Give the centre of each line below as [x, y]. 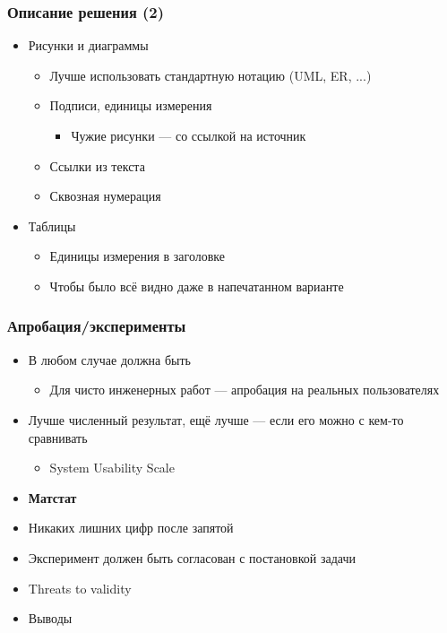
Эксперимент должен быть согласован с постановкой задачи [192, 557]
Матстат [52, 497]
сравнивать [58, 437]
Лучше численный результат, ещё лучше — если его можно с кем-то [216, 419]
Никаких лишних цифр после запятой [131, 528]
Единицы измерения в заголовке [137, 256]
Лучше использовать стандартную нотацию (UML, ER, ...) [211, 75]
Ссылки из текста [97, 165]
